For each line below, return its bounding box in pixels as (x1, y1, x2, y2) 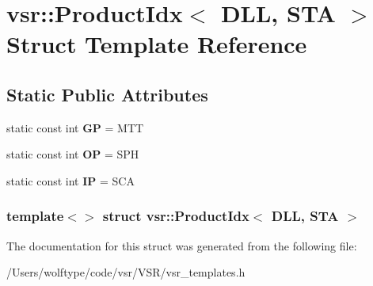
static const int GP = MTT (6, 119, 144, 135)
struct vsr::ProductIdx (102, 206, 249, 226)
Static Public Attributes (6, 82, 208, 106)
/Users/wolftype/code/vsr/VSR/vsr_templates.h (6, 264, 245, 280)
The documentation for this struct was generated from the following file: (6, 237, 357, 254)
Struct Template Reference (6, 28, 307, 60)
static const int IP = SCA (6, 172, 135, 189)
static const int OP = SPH (6, 146, 139, 162)
